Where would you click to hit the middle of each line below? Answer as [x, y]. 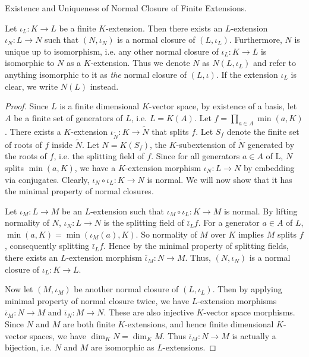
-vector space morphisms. [249, 312]
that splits [170, 131]
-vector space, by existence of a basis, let [223, 106]
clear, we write [31, 86]
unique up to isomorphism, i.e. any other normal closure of [112, 51]
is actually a [254, 335]
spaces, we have [58, 335]
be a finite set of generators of [68, 117]
